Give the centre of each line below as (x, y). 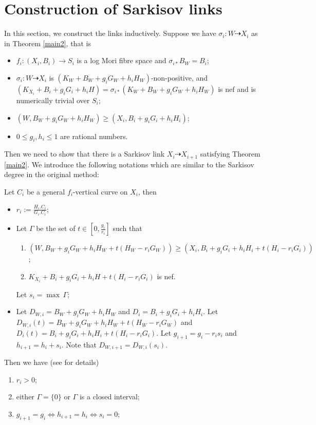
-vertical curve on (100, 191)
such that (127, 228)
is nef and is (237, 89)
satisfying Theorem (230, 154)
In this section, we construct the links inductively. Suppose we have (110, 33)
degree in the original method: (52, 174)
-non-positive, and (179, 77)
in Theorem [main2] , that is (48, 43)
